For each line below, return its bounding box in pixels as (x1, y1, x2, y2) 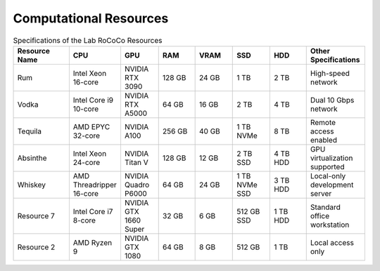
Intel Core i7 (72, 206, 113, 216)
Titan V (124, 157, 149, 167)
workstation (310, 220, 350, 230)
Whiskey (17, 180, 46, 190)
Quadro (124, 180, 150, 190)
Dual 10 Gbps (310, 95, 355, 105)
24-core (72, 157, 101, 167)
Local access (310, 237, 355, 247)
